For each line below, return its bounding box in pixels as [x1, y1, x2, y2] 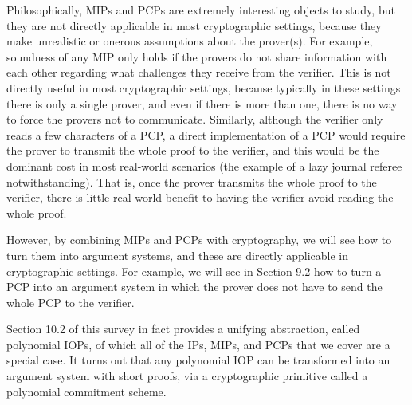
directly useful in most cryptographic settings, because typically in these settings [6, 79, 401, 96]
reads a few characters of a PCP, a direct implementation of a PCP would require [6, 126, 406, 143]
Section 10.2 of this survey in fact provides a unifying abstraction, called [6, 320, 360, 337]
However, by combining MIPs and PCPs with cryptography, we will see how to [6, 231, 392, 248]
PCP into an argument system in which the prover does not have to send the [6, 278, 383, 295]
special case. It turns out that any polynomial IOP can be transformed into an [6, 352, 390, 368]
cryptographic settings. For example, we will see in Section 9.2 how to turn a [6, 262, 382, 279]
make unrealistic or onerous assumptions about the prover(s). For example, [6, 33, 373, 49]
